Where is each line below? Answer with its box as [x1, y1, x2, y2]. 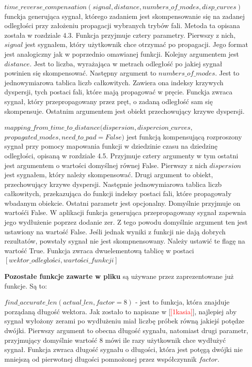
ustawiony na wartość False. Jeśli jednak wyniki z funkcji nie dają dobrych [4, 226, 226, 236]
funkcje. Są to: [4, 280, 47, 291]
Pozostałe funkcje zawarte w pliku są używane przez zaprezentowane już [4, 271, 234, 281]
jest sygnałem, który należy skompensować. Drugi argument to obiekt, [4, 169, 213, 180]
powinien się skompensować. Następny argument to [4, 68, 157, 78]
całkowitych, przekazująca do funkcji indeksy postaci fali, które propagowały [4, 188, 232, 199]
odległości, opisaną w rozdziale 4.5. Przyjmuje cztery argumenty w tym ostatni [4, 150, 238, 160]
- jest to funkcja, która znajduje [135, 297, 230, 307]
